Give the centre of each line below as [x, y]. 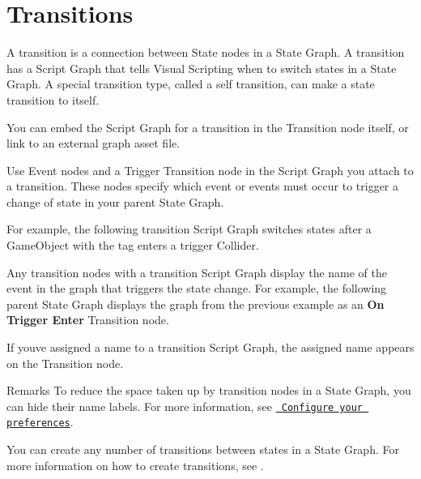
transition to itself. [53, 99]
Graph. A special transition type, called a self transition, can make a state [191, 84]
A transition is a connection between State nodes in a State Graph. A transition [206, 52]
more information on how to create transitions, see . [135, 465]
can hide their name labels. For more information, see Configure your [185, 406]
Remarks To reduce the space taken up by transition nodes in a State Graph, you [209, 390]
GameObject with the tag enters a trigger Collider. [133, 245]
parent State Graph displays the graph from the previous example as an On [196, 304]
